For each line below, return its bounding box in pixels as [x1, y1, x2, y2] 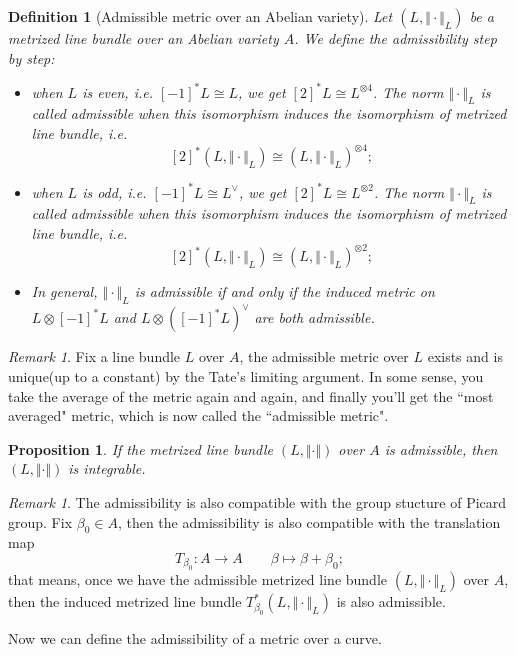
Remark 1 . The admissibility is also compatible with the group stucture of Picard [8, 492, 507, 513]
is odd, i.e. [82, 181, 147, 202]
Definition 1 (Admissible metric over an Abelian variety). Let [8, 6, 393, 26]
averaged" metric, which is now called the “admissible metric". [8, 405, 389, 426]
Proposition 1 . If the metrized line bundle [8, 438, 273, 459]
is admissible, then [384, 438, 498, 459]
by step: [8, 47, 55, 68]
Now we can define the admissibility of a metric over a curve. [8, 627, 382, 648]
